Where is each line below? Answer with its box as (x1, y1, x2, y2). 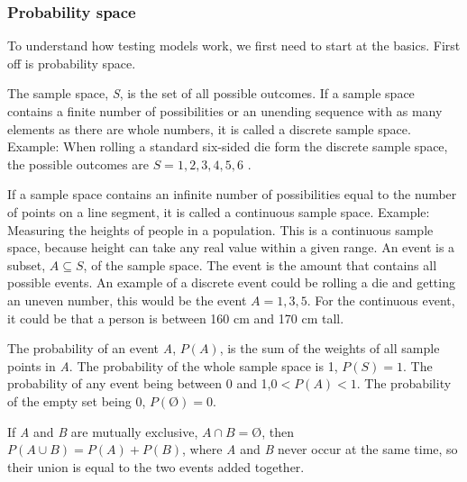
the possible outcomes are (7, 154, 149, 173)
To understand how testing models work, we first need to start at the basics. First (7, 36, 461, 55)
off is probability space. (7, 53, 136, 72)
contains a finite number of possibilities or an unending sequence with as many (7, 102, 443, 120)
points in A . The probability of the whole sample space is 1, (7, 356, 338, 375)
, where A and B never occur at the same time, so (182, 440, 458, 459)
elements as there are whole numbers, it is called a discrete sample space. (7, 119, 411, 138)
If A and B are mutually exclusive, (7, 422, 198, 441)
